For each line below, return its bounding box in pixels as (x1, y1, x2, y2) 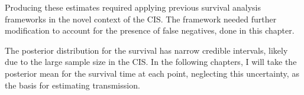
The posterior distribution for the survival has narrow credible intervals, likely (5, 44, 288, 56)
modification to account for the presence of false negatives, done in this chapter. (5, 24, 295, 37)
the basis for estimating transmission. (5, 78, 140, 91)
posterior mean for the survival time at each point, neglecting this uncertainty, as (5, 67, 299, 79)
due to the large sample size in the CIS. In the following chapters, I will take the (5, 55, 297, 68)
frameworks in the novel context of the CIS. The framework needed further (5, 12, 277, 25)
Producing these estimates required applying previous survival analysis (5, 1, 261, 13)
